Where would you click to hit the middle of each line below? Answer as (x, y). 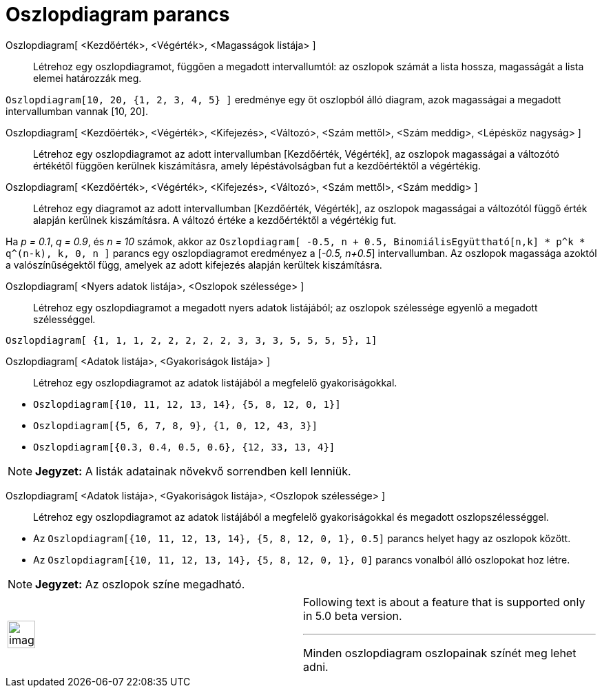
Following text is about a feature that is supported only (444, 602)
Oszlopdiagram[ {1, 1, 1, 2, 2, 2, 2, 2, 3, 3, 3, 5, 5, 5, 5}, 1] (191, 340)
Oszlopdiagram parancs (118, 14)
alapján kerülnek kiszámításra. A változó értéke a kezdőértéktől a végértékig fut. (215, 220)
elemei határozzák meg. (87, 78)
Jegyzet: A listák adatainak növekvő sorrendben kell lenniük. (193, 471)
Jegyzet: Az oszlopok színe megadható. (140, 584)
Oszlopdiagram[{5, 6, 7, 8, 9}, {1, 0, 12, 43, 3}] (176, 425)
